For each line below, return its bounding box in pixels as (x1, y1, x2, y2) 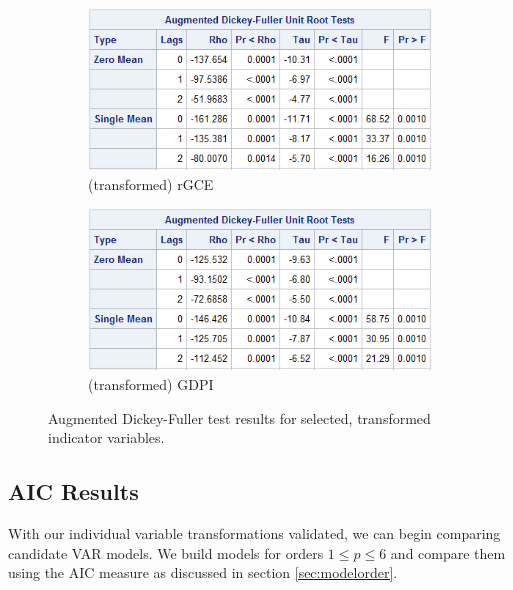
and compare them (390, 542, 506, 563)
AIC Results (8, 476, 139, 507)
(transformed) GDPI (88, 373, 214, 394)
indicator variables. (48, 427, 165, 448)
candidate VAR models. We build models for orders (8, 542, 324, 563)
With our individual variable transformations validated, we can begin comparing (8, 522, 501, 543)
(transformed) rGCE (88, 173, 214, 194)
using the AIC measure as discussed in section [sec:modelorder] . (8, 562, 398, 583)
